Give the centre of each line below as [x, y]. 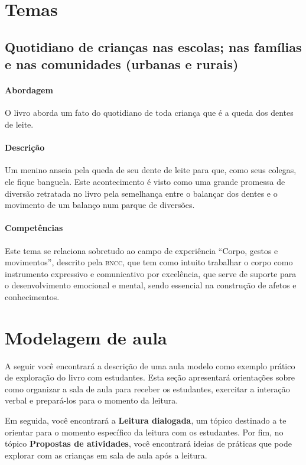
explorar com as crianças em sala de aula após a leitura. [106, 455]
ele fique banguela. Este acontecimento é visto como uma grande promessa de [145, 181]
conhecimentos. [32, 296]
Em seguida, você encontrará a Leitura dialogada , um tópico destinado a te [146, 420]
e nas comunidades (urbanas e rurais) [122, 64]
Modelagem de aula [86, 337]
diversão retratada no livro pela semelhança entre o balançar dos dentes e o [141, 193]
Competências [34, 228]
